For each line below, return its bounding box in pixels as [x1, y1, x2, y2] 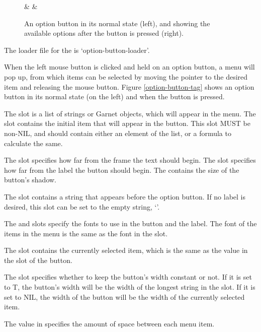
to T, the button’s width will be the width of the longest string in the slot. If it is [4, 282, 255, 292]
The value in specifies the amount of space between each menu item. [4, 318, 215, 328]
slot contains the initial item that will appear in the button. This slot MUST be [4, 118, 250, 128]
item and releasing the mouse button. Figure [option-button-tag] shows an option [4, 81, 254, 92]
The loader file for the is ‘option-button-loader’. [4, 44, 150, 55]
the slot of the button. [4, 254, 72, 265]
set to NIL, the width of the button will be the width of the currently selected [4, 291, 245, 302]
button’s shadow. [4, 174, 57, 185]
